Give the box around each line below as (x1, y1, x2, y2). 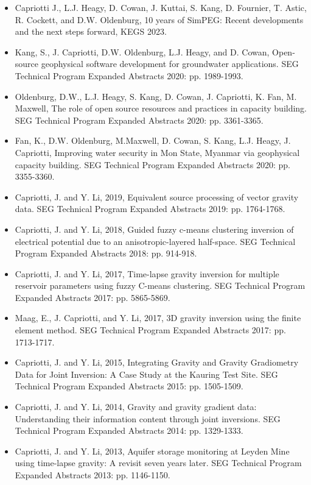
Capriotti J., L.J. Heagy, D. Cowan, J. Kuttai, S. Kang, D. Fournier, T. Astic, (15, 1, 307, 13)
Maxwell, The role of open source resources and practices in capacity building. (15, 102, 307, 115)
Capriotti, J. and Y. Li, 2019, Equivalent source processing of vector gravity (15, 190, 299, 203)
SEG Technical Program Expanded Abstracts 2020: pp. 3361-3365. (15, 113, 264, 126)
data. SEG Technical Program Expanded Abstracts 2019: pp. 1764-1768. (15, 202, 285, 215)
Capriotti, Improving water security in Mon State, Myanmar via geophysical (15, 146, 300, 158)
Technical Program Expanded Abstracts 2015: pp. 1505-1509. (15, 380, 243, 392)
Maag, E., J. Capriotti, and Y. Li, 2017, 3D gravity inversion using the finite (15, 311, 301, 324)
